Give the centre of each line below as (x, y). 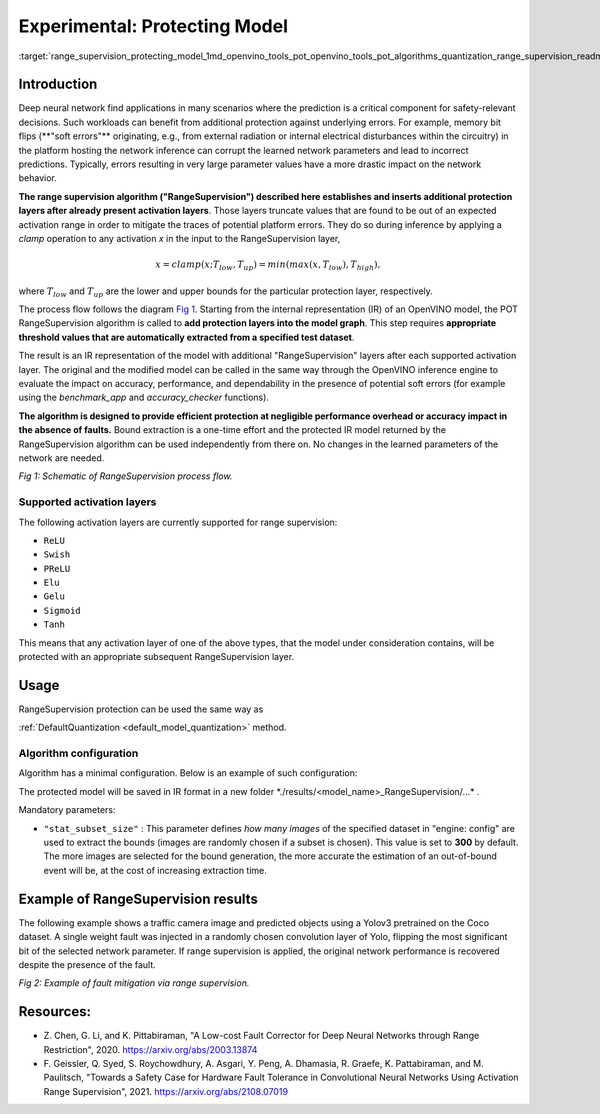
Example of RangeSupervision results (138, 898)
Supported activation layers (87, 502)
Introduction (58, 84)
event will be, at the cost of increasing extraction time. (155, 870)
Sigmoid (62, 610)
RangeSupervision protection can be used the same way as (141, 709)
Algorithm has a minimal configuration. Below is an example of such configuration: (188, 773)
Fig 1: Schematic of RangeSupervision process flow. (125, 476)
